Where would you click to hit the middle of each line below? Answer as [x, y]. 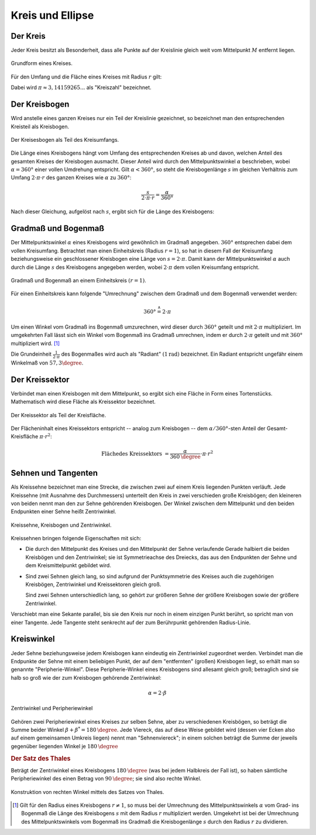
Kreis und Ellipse [52, 15]
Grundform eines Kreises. [42, 63]
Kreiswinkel [33, 639]
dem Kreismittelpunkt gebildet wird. [68, 565]
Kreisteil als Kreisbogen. [40, 127]
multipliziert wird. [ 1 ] [35, 343]
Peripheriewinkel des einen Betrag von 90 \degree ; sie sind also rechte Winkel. [106, 779]
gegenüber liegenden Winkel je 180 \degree [64, 746]
